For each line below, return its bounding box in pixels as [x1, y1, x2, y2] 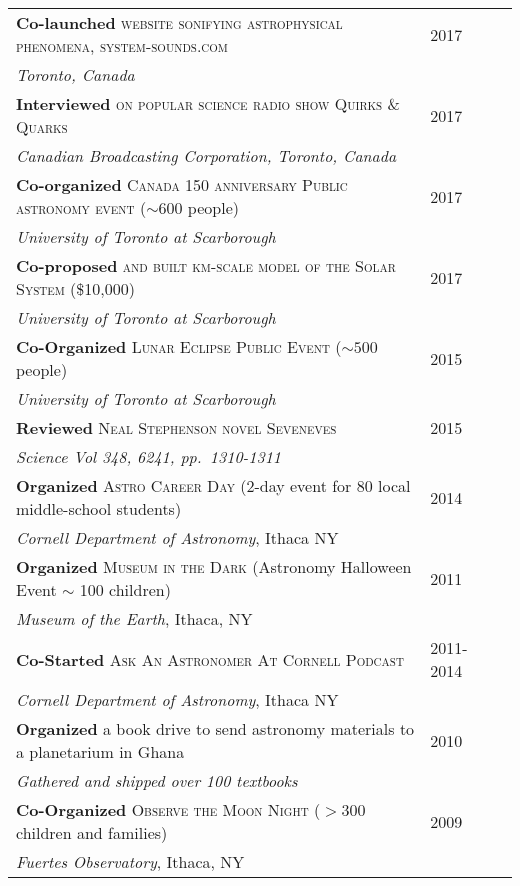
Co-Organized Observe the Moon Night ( [16, 798, 321, 821]
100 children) [79, 578, 171, 601]
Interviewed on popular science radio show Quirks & [16, 92, 400, 115]
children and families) [16, 821, 168, 844]
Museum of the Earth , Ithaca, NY [16, 607, 253, 630]
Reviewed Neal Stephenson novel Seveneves [16, 416, 337, 439]
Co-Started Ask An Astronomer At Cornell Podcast [16, 647, 404, 671]
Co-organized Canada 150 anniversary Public [16, 173, 348, 196]
